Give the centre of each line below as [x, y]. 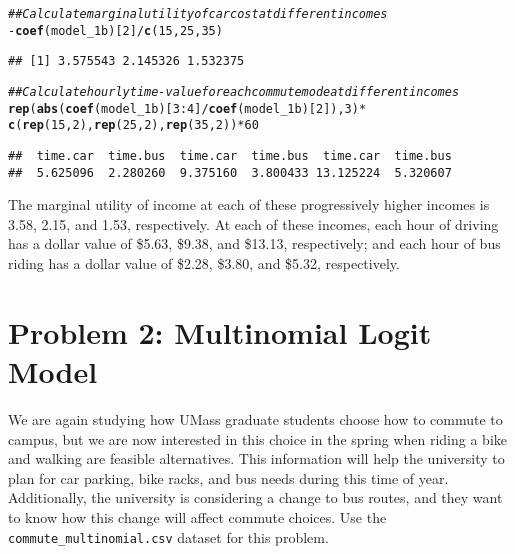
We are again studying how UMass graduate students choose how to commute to [255, 418]
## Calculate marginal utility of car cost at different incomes [198, 14]
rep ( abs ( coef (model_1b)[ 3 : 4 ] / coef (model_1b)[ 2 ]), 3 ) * [187, 108]
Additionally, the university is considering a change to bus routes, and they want [255, 497]
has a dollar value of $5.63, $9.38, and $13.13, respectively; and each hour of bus [254, 243]
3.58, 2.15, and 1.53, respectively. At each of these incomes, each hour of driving [253, 223]
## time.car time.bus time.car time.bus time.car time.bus [230, 155]
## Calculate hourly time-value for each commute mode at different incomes [234, 91]
